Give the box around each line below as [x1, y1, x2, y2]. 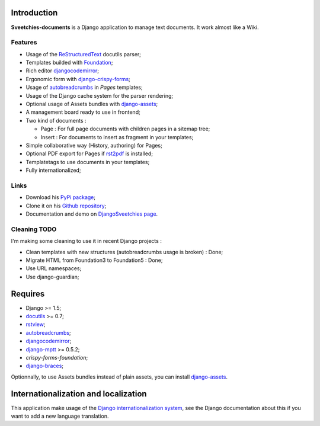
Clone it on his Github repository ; [25, 202, 107, 209]
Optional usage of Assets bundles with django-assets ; [25, 101, 158, 107]
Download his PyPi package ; [25, 194, 96, 201]
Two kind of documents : [25, 117, 87, 124]
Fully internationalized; [25, 166, 81, 174]
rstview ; [25, 321, 46, 328]
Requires [11, 289, 45, 299]
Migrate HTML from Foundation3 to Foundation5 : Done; [25, 257, 163, 264]
